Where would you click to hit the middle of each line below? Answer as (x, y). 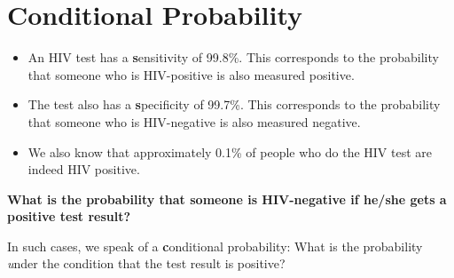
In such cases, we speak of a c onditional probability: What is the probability (215, 246)
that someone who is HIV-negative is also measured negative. (194, 121)
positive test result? (69, 216)
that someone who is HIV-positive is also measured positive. (191, 74)
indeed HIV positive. (84, 169)
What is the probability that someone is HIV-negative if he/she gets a (227, 199)
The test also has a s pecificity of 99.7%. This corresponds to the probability (234, 104)
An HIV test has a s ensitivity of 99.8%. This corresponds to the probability (233, 57)
